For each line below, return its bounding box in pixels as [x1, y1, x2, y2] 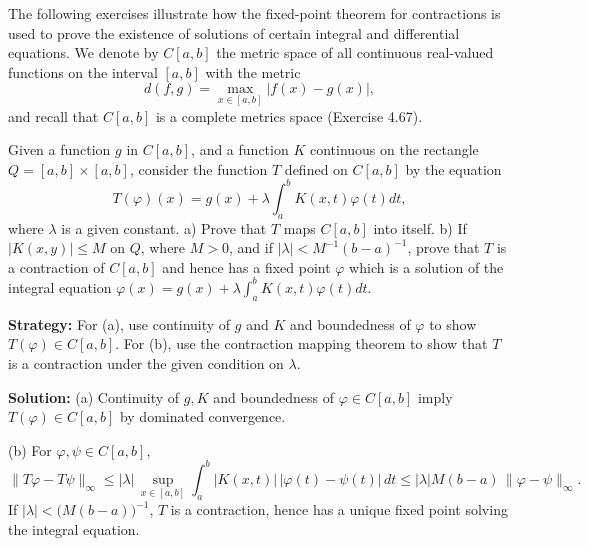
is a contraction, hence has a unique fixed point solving [170, 499, 508, 520]
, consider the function [129, 158, 268, 179]
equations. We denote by [8, 42, 159, 63]
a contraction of [8, 256, 105, 277]
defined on [284, 158, 348, 179]
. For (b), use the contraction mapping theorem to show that [115, 333, 488, 354]
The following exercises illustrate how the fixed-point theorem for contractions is [8, 3, 501, 23]
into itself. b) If [373, 217, 467, 238]
